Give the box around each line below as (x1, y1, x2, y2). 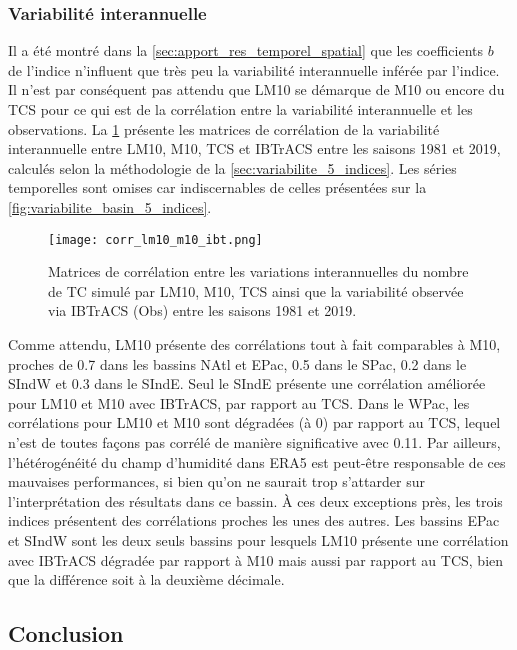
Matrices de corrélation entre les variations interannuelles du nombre (48, 261, 469, 282)
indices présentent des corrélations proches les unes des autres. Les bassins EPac (8, 510, 500, 531)
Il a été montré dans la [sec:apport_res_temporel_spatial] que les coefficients (8, 40, 484, 61)
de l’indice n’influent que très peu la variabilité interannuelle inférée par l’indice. (8, 59, 500, 80)
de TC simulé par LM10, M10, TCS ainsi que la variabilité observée (48, 280, 464, 301)
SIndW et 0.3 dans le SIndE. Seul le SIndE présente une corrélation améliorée (8, 373, 486, 394)
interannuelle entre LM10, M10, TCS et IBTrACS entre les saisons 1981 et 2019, (8, 138, 501, 159)
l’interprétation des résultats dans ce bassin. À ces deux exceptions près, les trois (8, 490, 503, 511)
